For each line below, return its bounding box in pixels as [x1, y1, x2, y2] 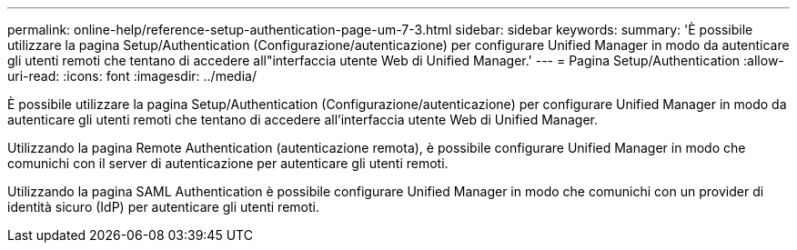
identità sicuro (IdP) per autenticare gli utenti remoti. [7, 199, 319, 215]
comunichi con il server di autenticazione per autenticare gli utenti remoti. [7, 155, 449, 171]
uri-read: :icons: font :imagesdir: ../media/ [7, 68, 257, 84]
